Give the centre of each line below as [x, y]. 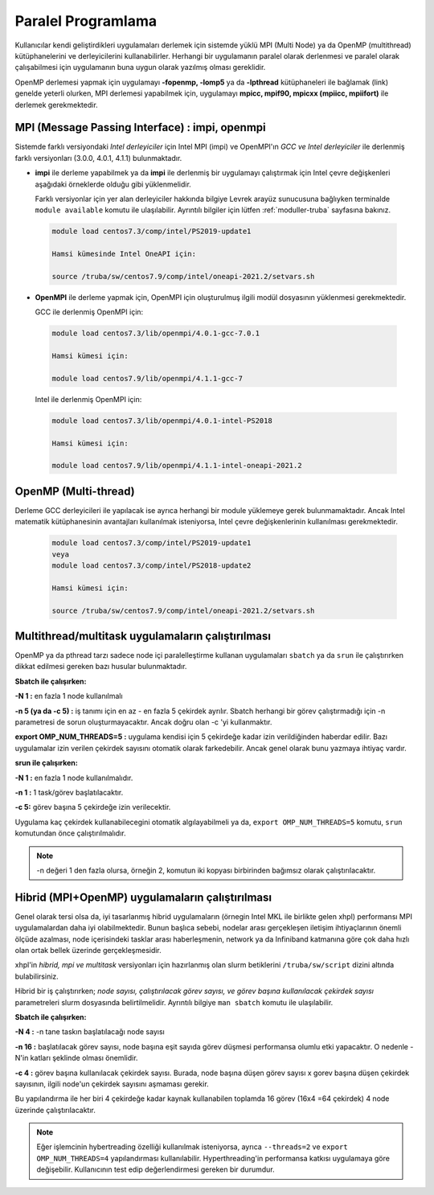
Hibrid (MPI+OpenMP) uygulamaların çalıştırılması [143, 897]
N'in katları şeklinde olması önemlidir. [76, 1058]
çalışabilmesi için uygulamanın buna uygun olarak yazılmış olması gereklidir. [140, 68]
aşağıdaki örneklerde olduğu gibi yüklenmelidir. [113, 184]
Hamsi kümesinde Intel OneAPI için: [124, 254]
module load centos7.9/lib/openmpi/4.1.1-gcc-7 [147, 378]
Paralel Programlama [86, 21]
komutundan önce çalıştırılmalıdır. [70, 833]
